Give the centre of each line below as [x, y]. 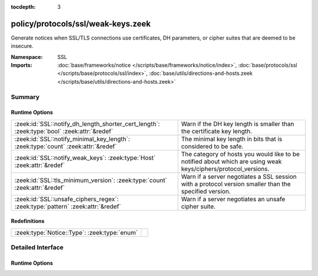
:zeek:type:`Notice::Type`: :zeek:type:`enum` [76, 232]
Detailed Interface [37, 248]
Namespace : [27, 57]
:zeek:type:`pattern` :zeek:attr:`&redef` [68, 206]
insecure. [22, 46]
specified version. [206, 191]
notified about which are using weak [231, 161]
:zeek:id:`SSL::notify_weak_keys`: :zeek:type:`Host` [85, 157]
